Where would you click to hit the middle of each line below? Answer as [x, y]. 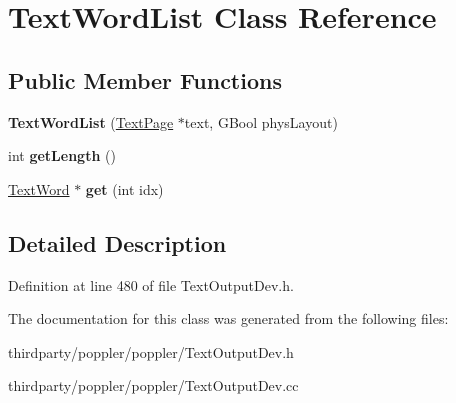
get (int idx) [124, 188]
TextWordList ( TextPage [91, 121]
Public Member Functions [145, 79]
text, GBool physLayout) [261, 121]
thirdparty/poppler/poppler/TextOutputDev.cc [153, 385]
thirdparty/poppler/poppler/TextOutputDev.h [151, 351]
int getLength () [62, 155]
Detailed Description [117, 242]
